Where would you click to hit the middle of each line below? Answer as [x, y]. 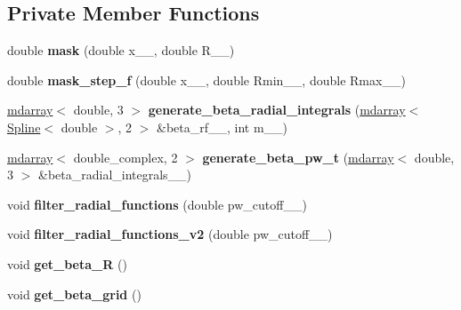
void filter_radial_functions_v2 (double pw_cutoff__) [170, 234]
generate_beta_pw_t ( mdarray [298, 157]
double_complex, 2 [125, 157]
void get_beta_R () [67, 263]
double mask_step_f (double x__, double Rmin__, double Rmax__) [206, 79]
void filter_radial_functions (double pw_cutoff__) [157, 204]
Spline [24, 127]
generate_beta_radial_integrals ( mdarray [277, 110]
